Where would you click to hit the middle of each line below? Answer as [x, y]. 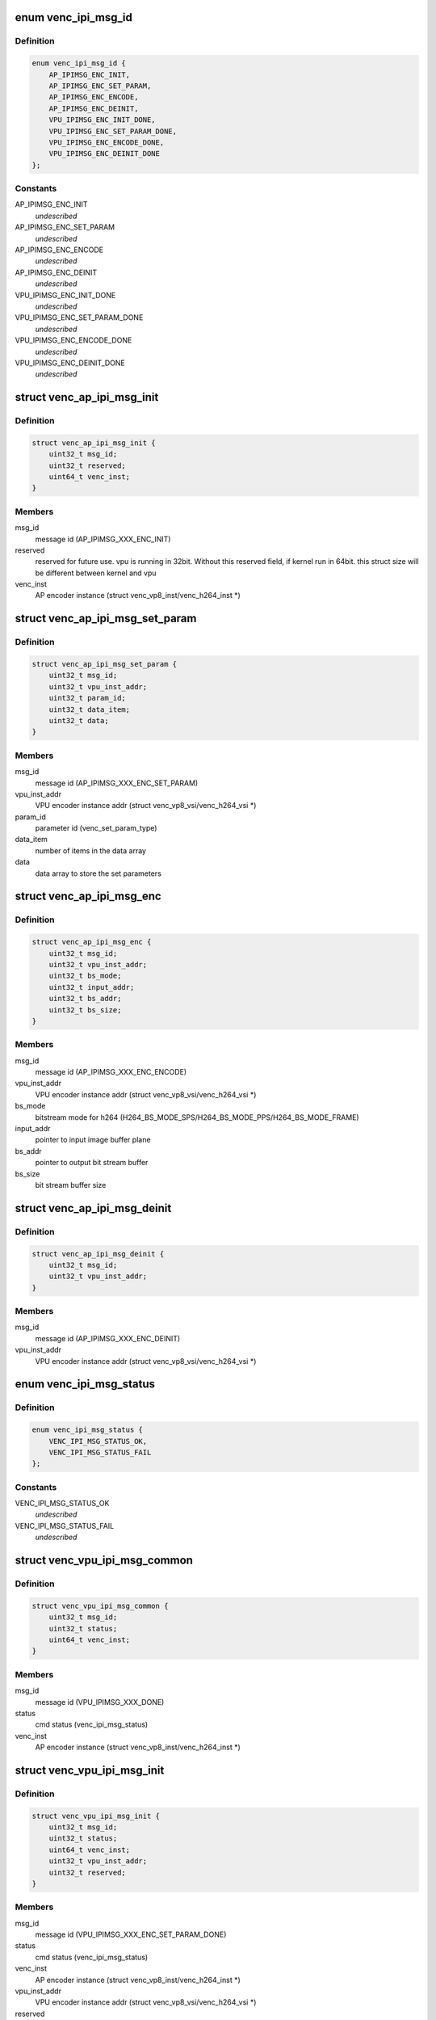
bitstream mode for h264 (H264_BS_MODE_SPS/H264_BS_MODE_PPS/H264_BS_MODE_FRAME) [197, 1117]
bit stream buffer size [71, 1185]
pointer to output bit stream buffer [92, 1163]
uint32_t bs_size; [85, 1010]
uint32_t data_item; [90, 709]
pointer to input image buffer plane [93, 1140]
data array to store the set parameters [98, 873]
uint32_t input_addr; [92, 987]
